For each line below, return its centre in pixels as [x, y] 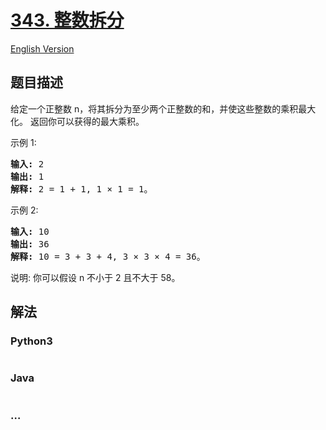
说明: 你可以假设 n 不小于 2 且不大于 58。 [95, 277]
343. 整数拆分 [67, 20]
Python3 [31, 341]
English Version [42, 48]
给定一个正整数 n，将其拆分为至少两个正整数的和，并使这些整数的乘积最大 [163, 108]
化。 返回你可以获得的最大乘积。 [77, 121]
